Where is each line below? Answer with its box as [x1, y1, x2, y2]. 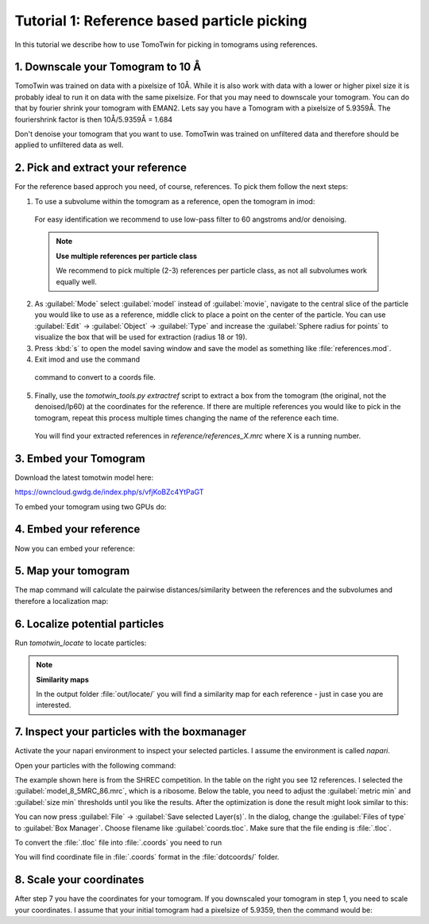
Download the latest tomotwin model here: [14, 473, 154, 482]
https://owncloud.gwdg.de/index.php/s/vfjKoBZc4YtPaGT [14, 487, 204, 497]
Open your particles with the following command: [14, 760, 176, 770]
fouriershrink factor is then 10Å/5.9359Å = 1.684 [14, 114, 173, 124]
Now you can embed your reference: [14, 543, 135, 553]
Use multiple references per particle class [56, 251, 198, 261]
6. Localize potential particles [14, 617, 164, 631]
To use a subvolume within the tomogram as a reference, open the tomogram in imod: [34, 196, 315, 206]
